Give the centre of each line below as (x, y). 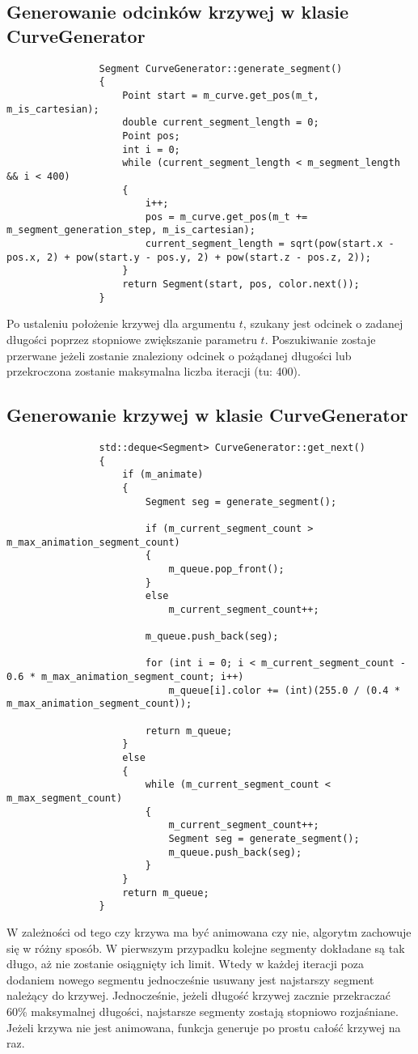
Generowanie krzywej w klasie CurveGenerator (207, 415)
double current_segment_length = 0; (221, 123)
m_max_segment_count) (65, 799)
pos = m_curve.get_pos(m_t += (226, 217)
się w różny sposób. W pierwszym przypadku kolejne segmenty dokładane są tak (206, 948)
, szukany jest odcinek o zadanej (323, 323)
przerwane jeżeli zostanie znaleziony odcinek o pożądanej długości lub (179, 355)
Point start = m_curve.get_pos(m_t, (221, 95)
